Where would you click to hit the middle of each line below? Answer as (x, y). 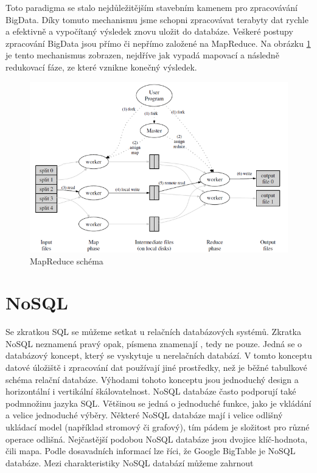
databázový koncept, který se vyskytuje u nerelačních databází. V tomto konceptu (159, 355)
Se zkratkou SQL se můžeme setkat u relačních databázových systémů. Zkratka (153, 332)
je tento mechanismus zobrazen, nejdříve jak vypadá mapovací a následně (142, 55)
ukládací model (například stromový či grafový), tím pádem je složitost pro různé (158, 427)
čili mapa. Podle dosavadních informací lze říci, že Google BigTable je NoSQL (151, 451)
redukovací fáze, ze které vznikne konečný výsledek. (101, 67)
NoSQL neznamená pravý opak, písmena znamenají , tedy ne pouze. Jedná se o (154, 343)
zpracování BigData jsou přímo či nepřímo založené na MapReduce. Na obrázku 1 (158, 43)
